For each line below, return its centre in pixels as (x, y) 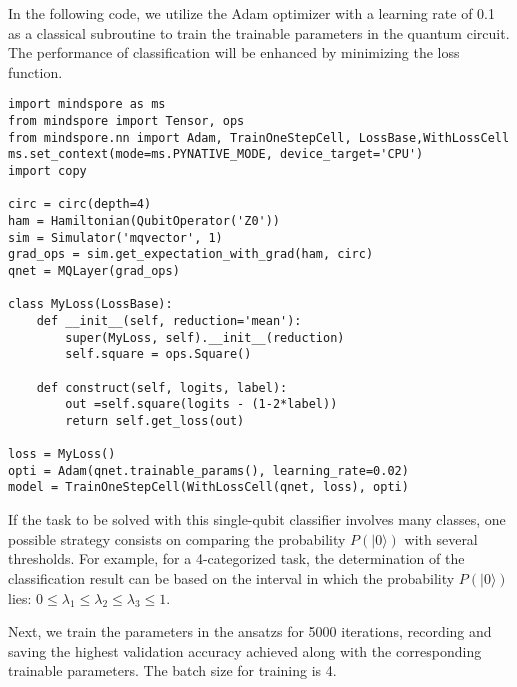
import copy (47, 171)
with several (441, 538)
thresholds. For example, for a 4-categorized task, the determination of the (236, 558)
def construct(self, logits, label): (162, 387)
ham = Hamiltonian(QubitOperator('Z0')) (144, 220)
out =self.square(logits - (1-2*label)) (201, 404)
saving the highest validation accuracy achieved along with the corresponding (245, 650)
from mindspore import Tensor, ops (126, 121)
